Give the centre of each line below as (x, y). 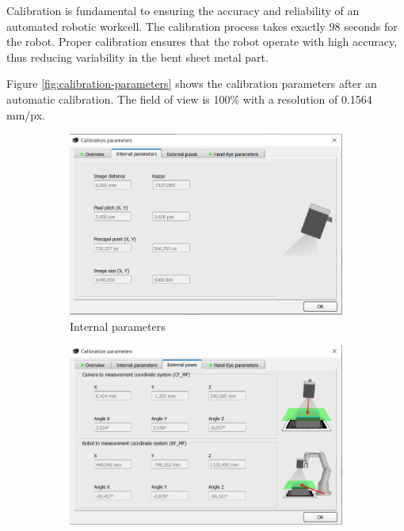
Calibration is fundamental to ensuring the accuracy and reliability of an (183, 10)
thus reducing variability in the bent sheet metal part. (137, 57)
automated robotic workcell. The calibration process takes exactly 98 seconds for (202, 26)
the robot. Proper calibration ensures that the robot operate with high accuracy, (202, 42)
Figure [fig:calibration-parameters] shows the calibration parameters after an (192, 83)
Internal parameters (118, 326)
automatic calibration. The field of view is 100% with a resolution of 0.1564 (189, 99)
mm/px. (26, 114)
